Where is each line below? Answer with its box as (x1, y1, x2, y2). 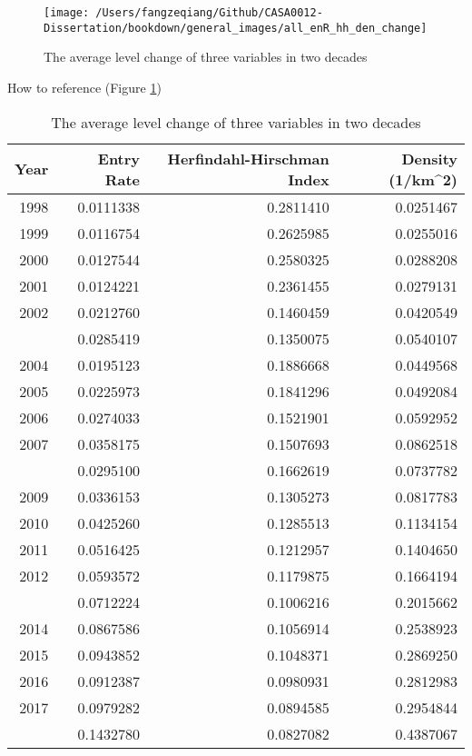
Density (401, 147, 457, 169)
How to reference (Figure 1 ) (7, 77, 162, 96)
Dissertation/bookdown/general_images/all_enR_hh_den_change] (44, 21, 428, 35)
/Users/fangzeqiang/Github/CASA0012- (95, 6, 323, 19)
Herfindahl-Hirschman (167, 147, 329, 169)
